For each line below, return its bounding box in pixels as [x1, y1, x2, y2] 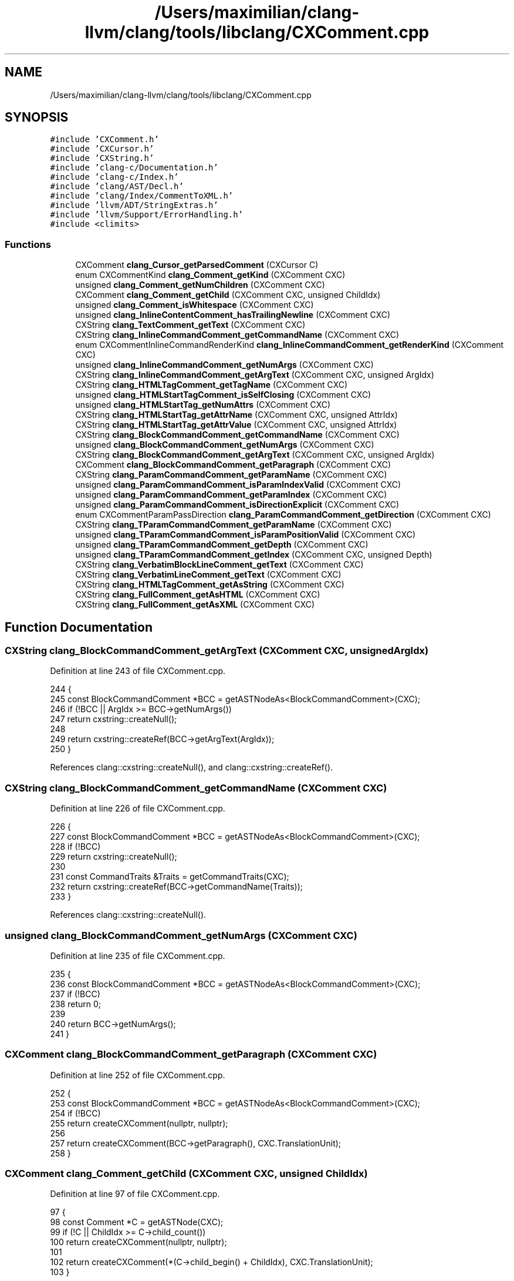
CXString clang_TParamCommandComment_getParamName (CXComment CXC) [75, 519, 392, 530]
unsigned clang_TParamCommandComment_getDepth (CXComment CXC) [75, 539, 368, 550]
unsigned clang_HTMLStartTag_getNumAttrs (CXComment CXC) [75, 400, 331, 410]
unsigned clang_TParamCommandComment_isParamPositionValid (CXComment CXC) [75, 529, 416, 540]
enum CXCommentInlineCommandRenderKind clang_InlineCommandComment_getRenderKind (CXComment [75, 340, 504, 350]
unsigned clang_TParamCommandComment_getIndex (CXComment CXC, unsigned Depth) [75, 549, 432, 560]
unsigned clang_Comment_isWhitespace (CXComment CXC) [75, 300, 314, 310]
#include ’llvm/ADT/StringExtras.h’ [50, 200, 218, 210]
